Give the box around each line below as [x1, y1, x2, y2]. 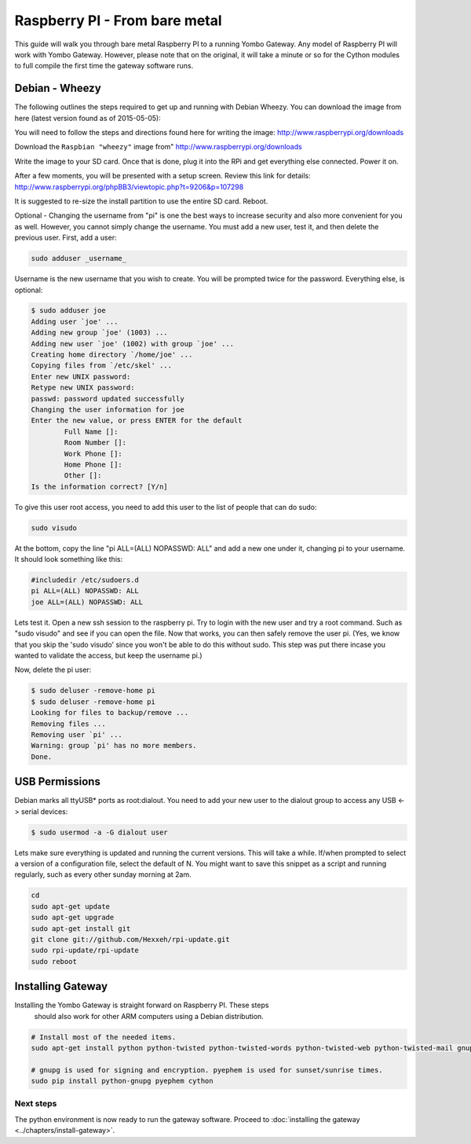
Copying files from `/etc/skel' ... [31, 361, 173, 370]
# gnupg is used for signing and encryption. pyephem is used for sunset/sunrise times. [31, 1065, 384, 1074]
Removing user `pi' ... [31, 730, 123, 739]
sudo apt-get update [31, 902, 110, 911]
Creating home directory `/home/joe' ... [31, 350, 193, 359]
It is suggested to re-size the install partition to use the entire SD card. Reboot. [14, 196, 268, 206]
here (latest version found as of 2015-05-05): [14, 113, 161, 123]
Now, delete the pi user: [14, 665, 92, 675]
